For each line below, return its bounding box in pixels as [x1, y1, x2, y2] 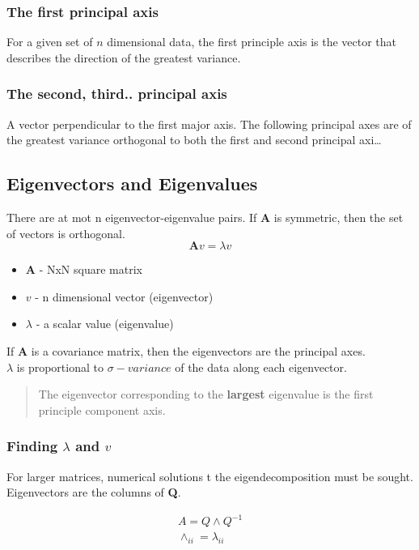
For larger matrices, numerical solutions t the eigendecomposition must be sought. [6, 467, 413, 484]
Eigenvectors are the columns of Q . [6, 484, 181, 501]
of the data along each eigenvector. [175, 358, 347, 375]
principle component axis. [38, 401, 166, 418]
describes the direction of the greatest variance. [6, 49, 241, 66]
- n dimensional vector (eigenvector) [35, 288, 214, 305]
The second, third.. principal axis [6, 83, 227, 104]
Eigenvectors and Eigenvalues [6, 171, 258, 196]
